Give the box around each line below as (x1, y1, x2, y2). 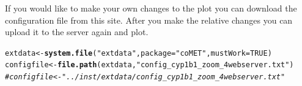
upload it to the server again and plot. (5, 25, 149, 38)
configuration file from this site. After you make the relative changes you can (5, 13, 293, 26)
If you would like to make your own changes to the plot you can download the (5, 2, 297, 14)
